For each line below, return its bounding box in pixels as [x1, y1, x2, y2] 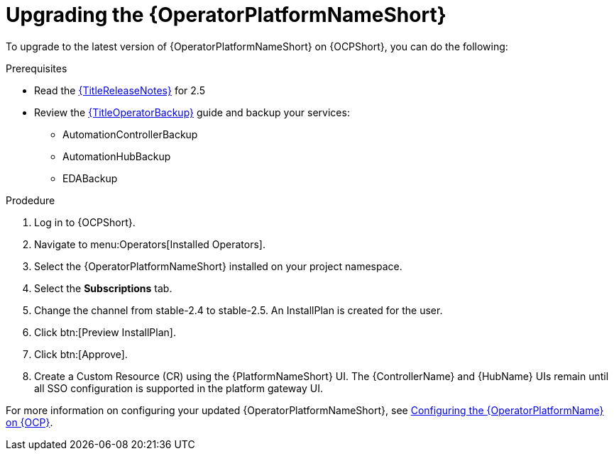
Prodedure [6, 194, 55, 206]
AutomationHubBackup [62, 150, 171, 162]
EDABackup [62, 172, 118, 184]
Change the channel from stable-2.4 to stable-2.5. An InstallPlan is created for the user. [34, 304, 443, 316]
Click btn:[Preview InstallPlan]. [34, 326, 176, 338]
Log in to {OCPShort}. [34, 216, 136, 228]
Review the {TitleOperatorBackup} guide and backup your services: [34, 106, 350, 118]
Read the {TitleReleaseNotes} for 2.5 [34, 84, 205, 96]
